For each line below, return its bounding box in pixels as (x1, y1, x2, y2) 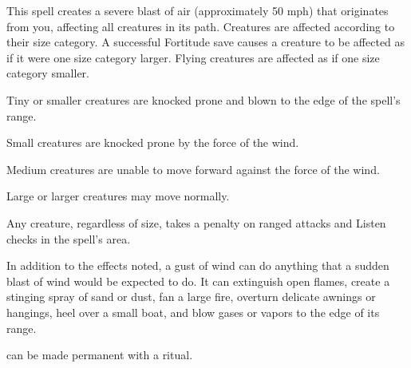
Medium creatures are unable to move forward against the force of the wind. (6, 160, 380, 177)
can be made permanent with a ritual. (6, 346, 193, 363)
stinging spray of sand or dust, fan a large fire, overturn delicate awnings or (6, 288, 376, 305)
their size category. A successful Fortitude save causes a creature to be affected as (6, 34, 405, 50)
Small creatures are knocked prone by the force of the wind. (6, 134, 299, 151)
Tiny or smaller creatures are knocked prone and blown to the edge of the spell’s (6, 91, 401, 108)
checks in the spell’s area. (6, 230, 131, 247)
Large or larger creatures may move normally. (6, 188, 230, 204)
